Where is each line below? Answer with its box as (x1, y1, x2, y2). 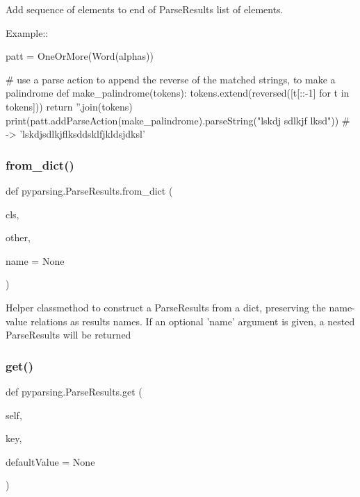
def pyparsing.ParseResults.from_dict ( (6, 183, 173, 197)
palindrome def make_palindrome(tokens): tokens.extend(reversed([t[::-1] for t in (6, 85, 350, 100)
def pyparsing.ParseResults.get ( (6, 384, 142, 398)
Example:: (6, 25, 49, 40)
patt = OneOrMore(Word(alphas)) (6, 49, 154, 63)
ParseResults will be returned (6, 327, 131, 342)
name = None (6, 253, 65, 268)
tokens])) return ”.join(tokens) (6, 99, 133, 113)
